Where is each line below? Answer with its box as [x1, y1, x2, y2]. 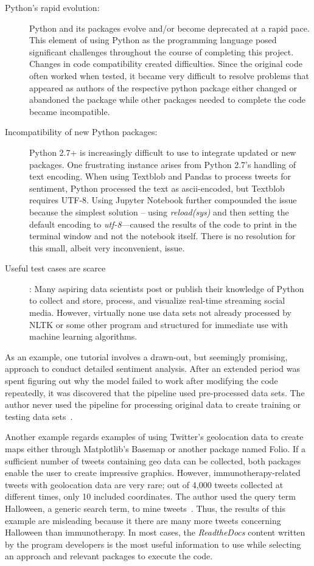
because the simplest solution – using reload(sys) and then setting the [29, 205, 289, 218]
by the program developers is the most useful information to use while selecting [5, 537, 301, 550]
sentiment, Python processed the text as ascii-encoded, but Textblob [29, 181, 285, 194]
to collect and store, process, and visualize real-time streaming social [29, 294, 285, 307]
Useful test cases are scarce [5, 262, 106, 274]
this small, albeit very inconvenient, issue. [29, 241, 185, 254]
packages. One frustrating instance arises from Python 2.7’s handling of [29, 158, 296, 170]
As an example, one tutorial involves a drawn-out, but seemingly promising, [5, 350, 288, 363]
